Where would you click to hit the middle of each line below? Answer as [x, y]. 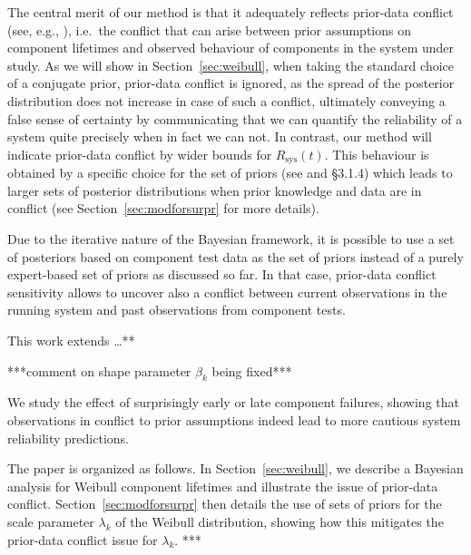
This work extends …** [71, 340]
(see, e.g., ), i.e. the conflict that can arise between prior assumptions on [209, 29]
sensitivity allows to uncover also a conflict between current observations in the [227, 292]
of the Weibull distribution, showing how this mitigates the [280, 521]
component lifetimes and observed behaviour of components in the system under [231, 48]
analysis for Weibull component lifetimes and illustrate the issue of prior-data [223, 486]
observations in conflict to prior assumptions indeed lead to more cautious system [234, 419]
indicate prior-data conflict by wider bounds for [140, 154]
